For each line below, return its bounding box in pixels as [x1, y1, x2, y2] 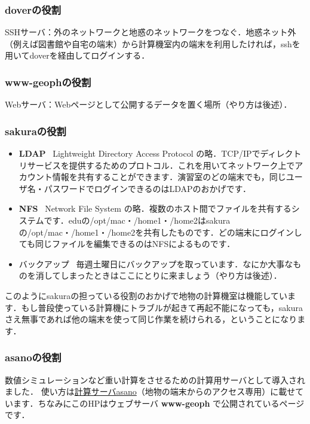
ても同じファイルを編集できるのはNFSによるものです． [19, 237, 235, 250]
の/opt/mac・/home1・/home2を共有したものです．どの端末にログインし [19, 225, 302, 238]
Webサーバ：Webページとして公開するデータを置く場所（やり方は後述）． [5, 98, 292, 111]
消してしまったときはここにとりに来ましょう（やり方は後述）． [35, 269, 282, 282]
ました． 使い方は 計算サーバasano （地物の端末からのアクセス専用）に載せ [5, 385, 296, 398]
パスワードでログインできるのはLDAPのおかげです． [44, 182, 251, 194]
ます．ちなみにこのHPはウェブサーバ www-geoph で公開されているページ [13, 396, 305, 409]
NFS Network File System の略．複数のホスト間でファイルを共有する [19, 202, 291, 215]
